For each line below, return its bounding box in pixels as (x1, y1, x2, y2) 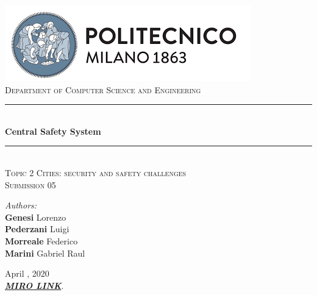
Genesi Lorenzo (5, 210, 66, 223)
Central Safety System (5, 124, 101, 137)
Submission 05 (5, 178, 56, 191)
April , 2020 (5, 267, 49, 280)
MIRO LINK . (5, 279, 64, 291)
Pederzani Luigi (5, 222, 69, 235)
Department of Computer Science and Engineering (5, 83, 201, 96)
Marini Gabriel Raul (5, 246, 85, 259)
